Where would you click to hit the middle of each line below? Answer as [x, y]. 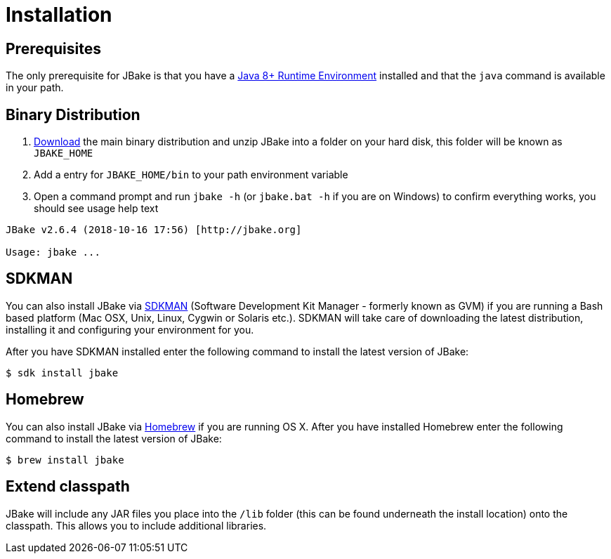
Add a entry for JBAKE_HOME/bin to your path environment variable [191, 175]
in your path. [35, 88]
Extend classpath [68, 487]
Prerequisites [53, 48]
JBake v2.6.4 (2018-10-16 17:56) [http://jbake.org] [154, 230]
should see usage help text [96, 209]
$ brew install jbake [65, 460]
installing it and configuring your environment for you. [130, 329]
